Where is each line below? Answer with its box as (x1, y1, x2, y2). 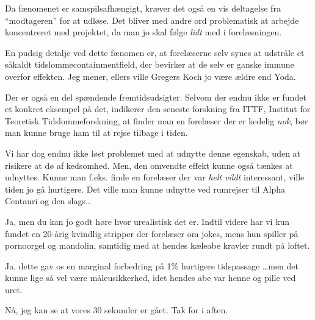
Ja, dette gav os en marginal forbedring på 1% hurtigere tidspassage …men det (5, 259, 299, 272)
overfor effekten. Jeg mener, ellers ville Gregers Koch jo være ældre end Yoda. (5, 69, 296, 82)
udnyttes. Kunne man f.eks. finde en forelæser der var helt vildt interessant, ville (5, 171, 305, 183)
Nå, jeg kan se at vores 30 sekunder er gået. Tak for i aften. (5, 304, 228, 316)
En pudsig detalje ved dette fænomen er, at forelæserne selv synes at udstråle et (5, 46, 305, 59)
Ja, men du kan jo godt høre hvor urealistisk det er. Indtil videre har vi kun (5, 215, 290, 227)
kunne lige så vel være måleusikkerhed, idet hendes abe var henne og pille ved (5, 271, 296, 284)
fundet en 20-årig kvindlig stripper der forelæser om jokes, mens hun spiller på (5, 227, 299, 240)
